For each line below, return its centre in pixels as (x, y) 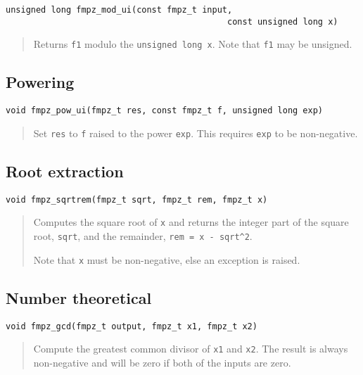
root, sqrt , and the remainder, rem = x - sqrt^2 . (143, 236)
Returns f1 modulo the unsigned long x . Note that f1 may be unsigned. (193, 44)
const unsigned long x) (283, 21)
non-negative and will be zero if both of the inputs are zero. (162, 362)
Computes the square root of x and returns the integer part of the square (191, 222)
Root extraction (65, 171)
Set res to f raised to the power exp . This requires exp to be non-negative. (196, 133)
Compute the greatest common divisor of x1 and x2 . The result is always (191, 349)
